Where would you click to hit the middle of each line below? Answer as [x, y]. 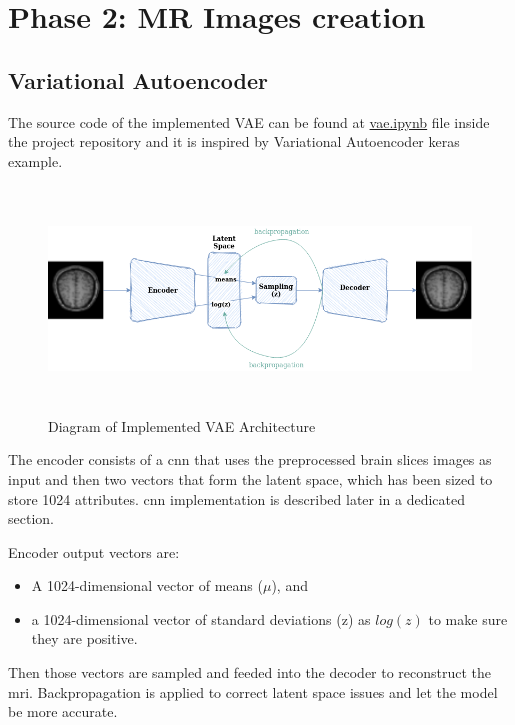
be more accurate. [63, 711]
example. [35, 160]
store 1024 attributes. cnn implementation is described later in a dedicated [237, 498]
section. [31, 518]
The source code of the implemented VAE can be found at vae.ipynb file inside [249, 121]
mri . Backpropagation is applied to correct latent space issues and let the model [253, 691]
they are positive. [84, 638]
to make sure [468, 618]
